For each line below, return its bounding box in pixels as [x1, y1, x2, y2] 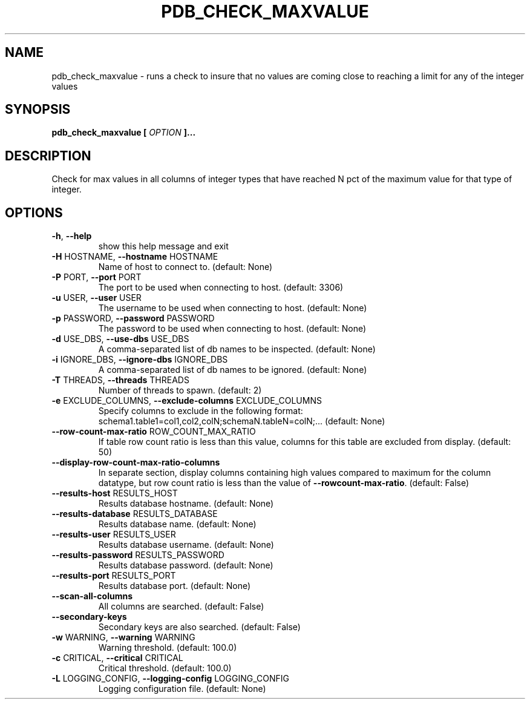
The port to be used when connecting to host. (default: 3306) [98, 282, 344, 293]
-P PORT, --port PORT [51, 272, 142, 283]
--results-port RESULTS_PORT [51, 570, 176, 581]
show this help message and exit [98, 241, 229, 252]
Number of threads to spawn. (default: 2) [98, 385, 262, 396]
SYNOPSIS [5, 102, 71, 117]
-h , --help [51, 231, 92, 242]
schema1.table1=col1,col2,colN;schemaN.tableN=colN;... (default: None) [98, 416, 385, 427]
